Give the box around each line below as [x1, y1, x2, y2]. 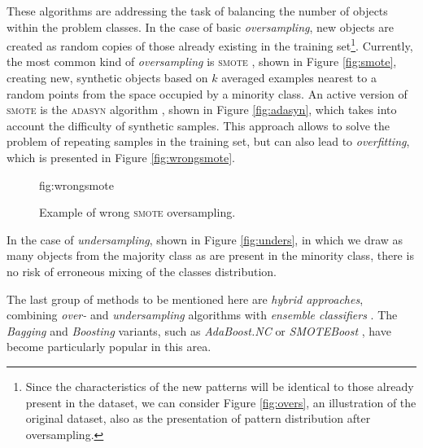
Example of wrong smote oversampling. [39, 204, 236, 221]
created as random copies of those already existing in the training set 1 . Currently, [7, 35, 413, 54]
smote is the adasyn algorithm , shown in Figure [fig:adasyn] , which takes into [7, 101, 397, 118]
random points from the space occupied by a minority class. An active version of [7, 85, 408, 102]
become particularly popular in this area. [7, 338, 211, 355]
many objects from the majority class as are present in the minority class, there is [7, 247, 414, 264]
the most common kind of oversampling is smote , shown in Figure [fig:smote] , [7, 53, 397, 70]
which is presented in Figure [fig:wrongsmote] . [7, 149, 235, 165]
